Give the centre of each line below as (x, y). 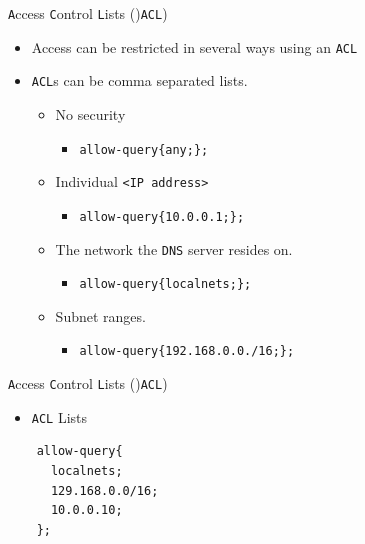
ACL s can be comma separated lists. (139, 80)
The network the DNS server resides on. (174, 248)
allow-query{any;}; (144, 149)
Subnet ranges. (100, 315)
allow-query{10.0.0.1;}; (162, 216)
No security (90, 113)
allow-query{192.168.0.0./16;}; (187, 351)
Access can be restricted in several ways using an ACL (194, 46)
